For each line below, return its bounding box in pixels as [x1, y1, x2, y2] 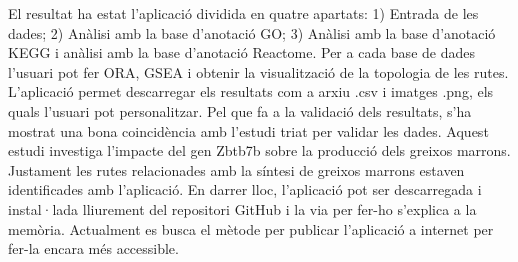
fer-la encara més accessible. [8, 238, 179, 259]
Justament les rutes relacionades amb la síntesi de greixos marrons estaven [8, 159, 465, 180]
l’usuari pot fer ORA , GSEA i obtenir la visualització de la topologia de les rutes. [8, 61, 509, 82]
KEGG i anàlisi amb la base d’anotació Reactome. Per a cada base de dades [8, 42, 475, 63]
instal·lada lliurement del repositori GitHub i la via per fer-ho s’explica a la [8, 198, 477, 219]
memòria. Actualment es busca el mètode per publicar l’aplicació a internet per [8, 218, 494, 239]
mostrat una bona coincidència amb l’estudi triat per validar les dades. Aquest [8, 120, 489, 141]
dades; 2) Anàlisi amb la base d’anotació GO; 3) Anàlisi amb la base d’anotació [8, 22, 496, 43]
